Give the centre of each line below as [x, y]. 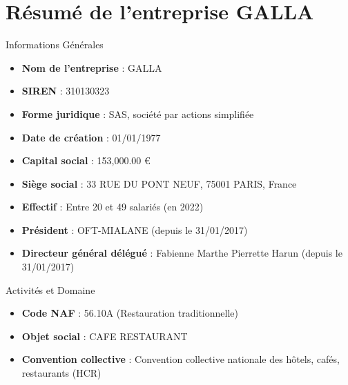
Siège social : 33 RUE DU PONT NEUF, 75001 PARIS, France [159, 183]
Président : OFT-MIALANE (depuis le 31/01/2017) [135, 229]
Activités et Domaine [50, 289]
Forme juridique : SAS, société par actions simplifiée [138, 113]
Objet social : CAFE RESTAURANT [105, 336]
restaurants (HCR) [61, 373]
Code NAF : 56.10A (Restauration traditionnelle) [130, 313]
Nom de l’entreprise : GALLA [92, 67]
